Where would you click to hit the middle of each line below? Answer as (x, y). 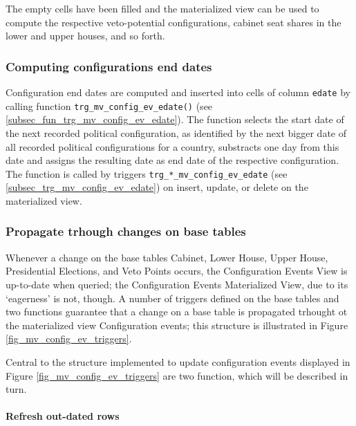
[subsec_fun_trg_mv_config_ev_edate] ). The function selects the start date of (175, 119)
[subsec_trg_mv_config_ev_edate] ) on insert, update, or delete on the (157, 187)
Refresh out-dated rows (63, 416)
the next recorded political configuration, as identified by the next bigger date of (176, 132)
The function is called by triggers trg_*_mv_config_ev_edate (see (147, 173)
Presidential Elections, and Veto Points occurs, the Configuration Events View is (177, 271)
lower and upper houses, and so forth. (85, 36)
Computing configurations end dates (109, 66)
